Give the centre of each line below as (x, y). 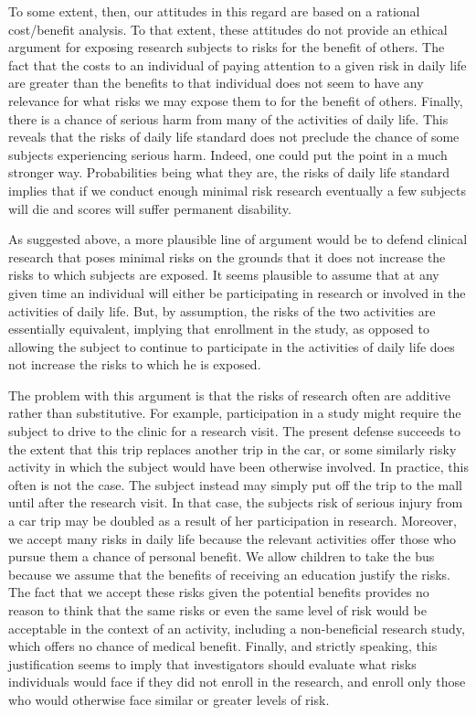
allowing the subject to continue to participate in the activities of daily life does (232, 346)
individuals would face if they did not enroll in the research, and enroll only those (237, 682)
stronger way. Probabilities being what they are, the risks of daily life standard (229, 172)
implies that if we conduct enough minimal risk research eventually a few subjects (237, 190)
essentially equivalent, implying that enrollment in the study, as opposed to (219, 329)
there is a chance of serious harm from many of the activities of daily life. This (228, 118)
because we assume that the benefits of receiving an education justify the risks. (229, 574)
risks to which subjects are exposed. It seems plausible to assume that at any (224, 275)
